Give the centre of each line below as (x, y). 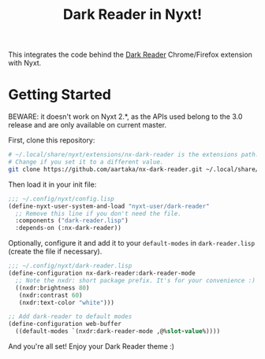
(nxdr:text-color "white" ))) (66, 302)
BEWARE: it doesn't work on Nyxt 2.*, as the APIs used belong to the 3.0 (125, 117)
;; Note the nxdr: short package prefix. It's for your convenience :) (136, 280)
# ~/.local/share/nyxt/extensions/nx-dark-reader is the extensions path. (134, 155)
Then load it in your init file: (52, 184)
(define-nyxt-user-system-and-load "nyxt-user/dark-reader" (109, 206)
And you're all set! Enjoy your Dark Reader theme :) (91, 346)
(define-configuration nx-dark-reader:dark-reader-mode (102, 273)
